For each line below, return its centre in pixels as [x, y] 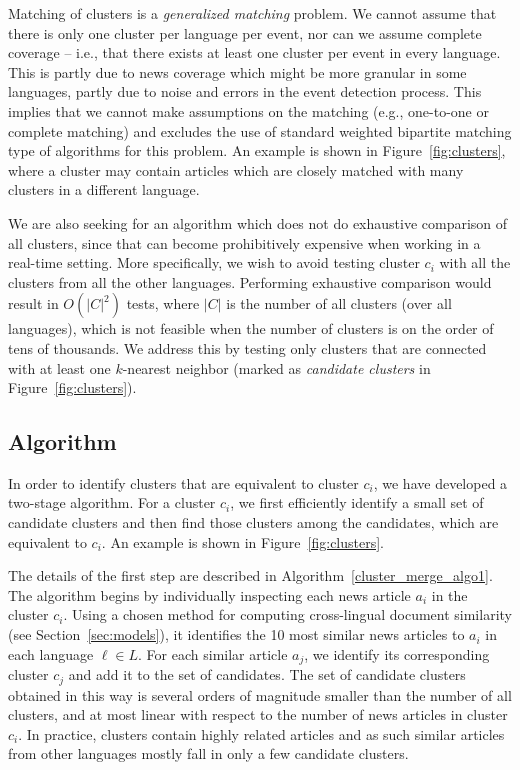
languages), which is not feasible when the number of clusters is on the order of [251, 328]
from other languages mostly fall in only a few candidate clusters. [208, 753]
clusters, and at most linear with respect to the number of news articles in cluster [258, 714]
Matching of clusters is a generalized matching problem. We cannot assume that [252, 13]
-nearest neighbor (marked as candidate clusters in [276, 367]
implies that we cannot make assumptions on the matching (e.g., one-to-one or [248, 110]
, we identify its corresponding [397, 653]
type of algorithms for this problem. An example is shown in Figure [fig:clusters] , [257, 150]
